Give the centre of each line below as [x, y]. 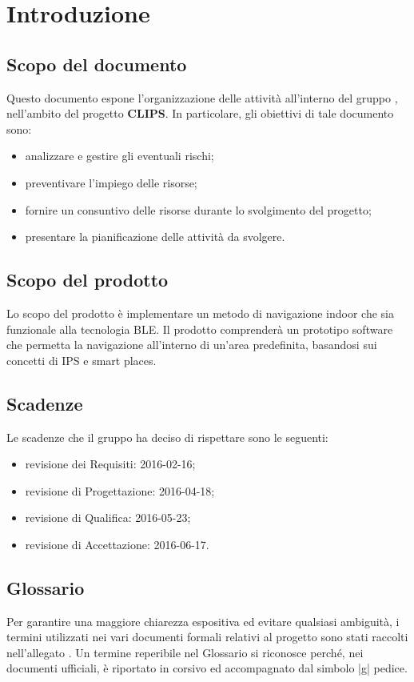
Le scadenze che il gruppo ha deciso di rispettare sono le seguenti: [167, 437]
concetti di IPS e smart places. [82, 360]
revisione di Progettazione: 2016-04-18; [120, 490]
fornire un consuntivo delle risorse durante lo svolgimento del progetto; [198, 209]
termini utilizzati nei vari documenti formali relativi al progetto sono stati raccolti [207, 637]
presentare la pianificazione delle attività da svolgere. [155, 237]
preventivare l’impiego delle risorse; [111, 182]
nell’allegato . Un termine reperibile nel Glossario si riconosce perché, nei [185, 652]
